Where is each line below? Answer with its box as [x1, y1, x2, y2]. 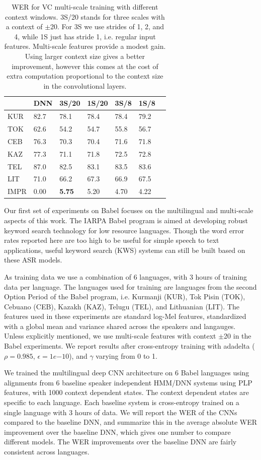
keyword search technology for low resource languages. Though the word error [4, 225, 244, 235]
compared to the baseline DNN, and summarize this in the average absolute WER [4, 417, 257, 427]
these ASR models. [4, 254, 62, 265]
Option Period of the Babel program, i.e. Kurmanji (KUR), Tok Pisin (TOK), [4, 291, 245, 302]
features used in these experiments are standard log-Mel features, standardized [4, 311, 246, 321]
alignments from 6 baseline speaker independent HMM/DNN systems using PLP [4, 377, 252, 387]
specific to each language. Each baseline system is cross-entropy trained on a [4, 397, 239, 408]
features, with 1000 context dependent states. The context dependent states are [4, 387, 249, 398]
